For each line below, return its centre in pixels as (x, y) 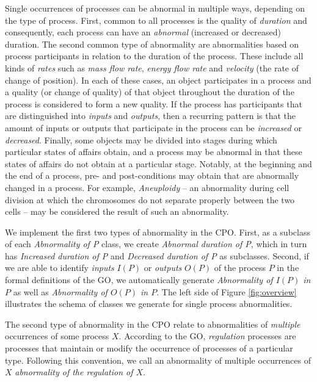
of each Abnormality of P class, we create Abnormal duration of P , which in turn (156, 244)
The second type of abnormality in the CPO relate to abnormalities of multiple (153, 324)
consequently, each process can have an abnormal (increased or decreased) (143, 32)
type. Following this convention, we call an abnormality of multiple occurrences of (158, 360)
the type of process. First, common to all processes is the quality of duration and (156, 20)
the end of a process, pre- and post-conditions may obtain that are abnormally (152, 175)
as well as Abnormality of (60, 291)
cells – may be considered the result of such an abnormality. (117, 211)
